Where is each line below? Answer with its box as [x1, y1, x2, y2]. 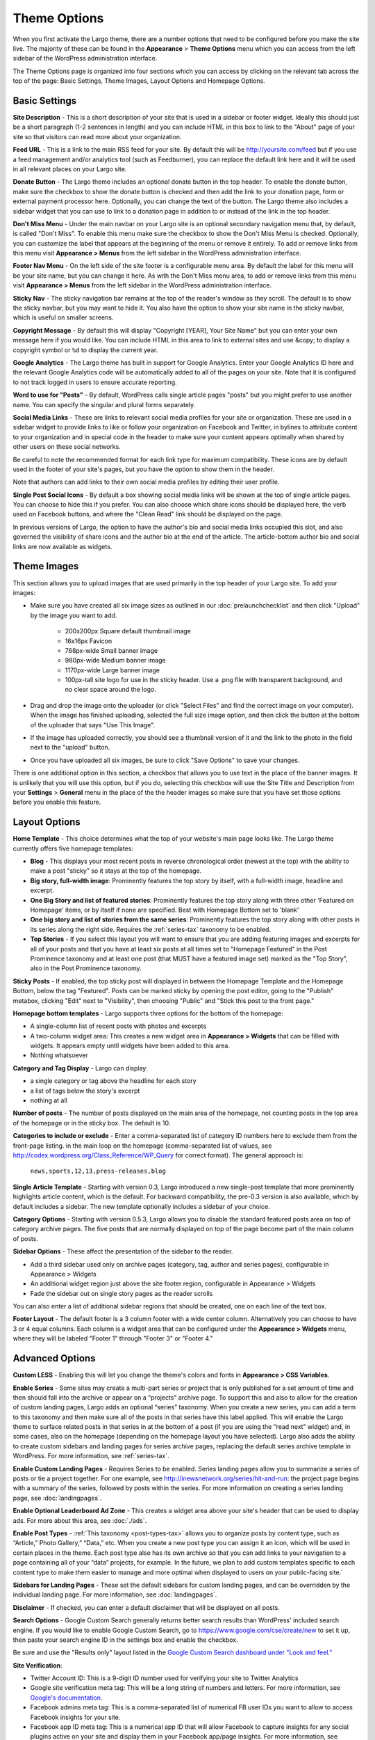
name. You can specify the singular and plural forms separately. [12, 400, 196, 409]
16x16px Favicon [65, 637, 112, 645]
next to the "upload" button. [30, 743, 110, 752]
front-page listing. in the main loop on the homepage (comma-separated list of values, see [12, 1141, 272, 1150]
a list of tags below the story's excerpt [30, 1086, 140, 1095]
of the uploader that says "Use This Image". [30, 720, 156, 729]
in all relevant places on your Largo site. [12, 164, 127, 173]
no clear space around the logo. [65, 686, 156, 694]
